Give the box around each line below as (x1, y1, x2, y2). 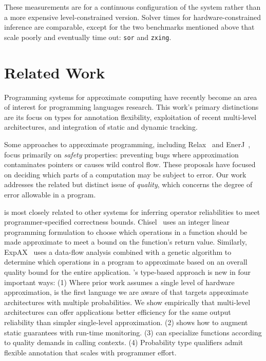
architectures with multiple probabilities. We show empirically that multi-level (4, 296, 251, 307)
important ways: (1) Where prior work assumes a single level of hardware (4, 276, 235, 287)
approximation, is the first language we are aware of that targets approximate (4, 287, 249, 297)
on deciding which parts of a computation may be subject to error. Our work (4, 169, 246, 179)
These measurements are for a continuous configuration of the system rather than (4, 2, 261, 12)
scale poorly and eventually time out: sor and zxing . (4, 31, 172, 42)
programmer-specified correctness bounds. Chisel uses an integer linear (4, 216, 230, 227)
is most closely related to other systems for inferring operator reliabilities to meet (4, 206, 260, 217)
